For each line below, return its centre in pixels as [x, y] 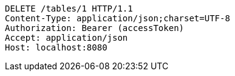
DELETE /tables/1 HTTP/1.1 [69, 9]
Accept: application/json [66, 38]
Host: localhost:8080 [56, 47]
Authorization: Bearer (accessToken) [95, 28]
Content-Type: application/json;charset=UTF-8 [118, 18]
